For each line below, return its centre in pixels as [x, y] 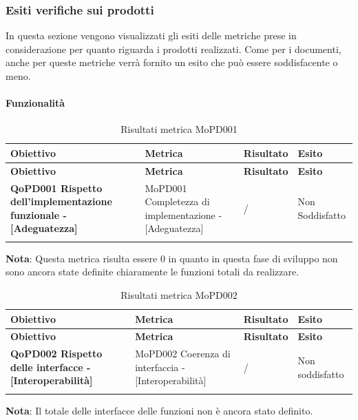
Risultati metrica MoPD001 [179, 129]
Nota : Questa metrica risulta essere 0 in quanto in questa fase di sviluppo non [172, 258]
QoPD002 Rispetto [56, 354]
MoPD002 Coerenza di [183, 354]
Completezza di [177, 201]
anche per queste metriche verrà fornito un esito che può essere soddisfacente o [172, 62]
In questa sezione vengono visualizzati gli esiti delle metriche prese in [151, 35]
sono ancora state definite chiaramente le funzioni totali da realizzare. [152, 272]
